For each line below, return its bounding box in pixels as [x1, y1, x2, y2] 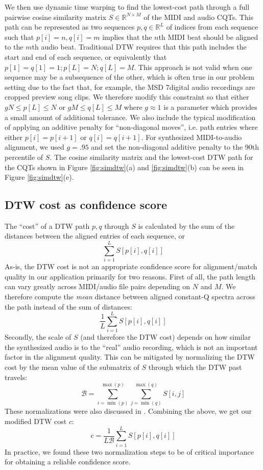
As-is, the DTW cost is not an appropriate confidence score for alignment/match [5, 261, 257, 272]
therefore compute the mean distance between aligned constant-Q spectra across [5, 291, 255, 301]
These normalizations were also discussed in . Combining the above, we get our [5, 406, 252, 416]
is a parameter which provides [163, 101, 257, 112]
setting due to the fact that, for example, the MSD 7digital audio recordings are [5, 81, 255, 92]
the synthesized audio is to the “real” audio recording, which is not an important [5, 341, 258, 352]
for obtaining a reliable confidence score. [5, 456, 131, 467]
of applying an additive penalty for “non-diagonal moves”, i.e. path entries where [5, 122, 258, 132]
